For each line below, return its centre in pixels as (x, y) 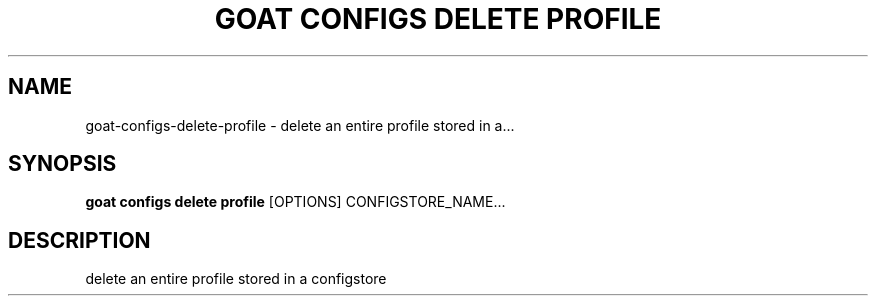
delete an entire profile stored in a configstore (236, 279)
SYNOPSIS (62, 164)
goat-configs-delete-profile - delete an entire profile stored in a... (300, 125)
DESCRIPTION (79, 240)
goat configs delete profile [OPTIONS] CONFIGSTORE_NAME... (295, 202)
